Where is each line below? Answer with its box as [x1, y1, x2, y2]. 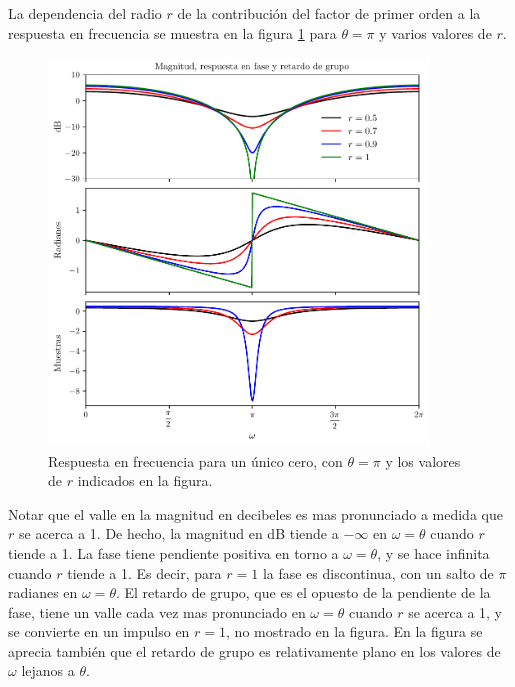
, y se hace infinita [377, 542, 490, 563]
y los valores [385, 450, 461, 471]
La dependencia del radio [8, 3, 162, 23]
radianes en [8, 582, 78, 603]
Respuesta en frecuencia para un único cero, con [48, 450, 343, 471]
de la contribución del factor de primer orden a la [177, 3, 481, 23]
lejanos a [21, 660, 75, 681]
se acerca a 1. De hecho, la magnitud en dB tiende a [18, 523, 339, 544]
